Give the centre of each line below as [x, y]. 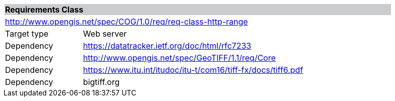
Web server [105, 34]
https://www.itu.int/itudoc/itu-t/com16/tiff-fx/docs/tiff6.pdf [193, 70]
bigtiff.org [101, 82]
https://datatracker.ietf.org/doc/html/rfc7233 [167, 46]
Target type [27, 34]
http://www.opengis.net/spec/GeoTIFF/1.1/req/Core [179, 58]
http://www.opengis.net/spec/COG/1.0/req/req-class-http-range [126, 22]
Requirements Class [44, 10]
